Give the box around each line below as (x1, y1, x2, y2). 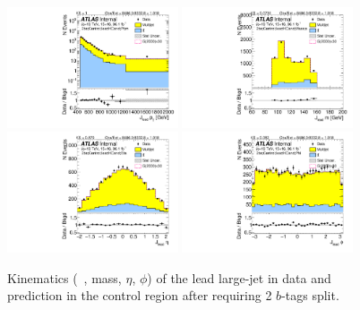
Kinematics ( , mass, (7, 268, 122, 287)
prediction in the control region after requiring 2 (7, 286, 272, 305)
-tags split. (281, 286, 339, 305)
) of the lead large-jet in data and (147, 268, 331, 287)
